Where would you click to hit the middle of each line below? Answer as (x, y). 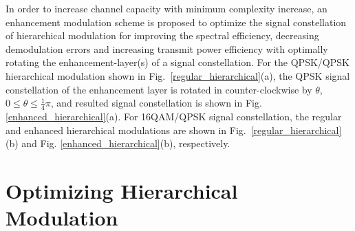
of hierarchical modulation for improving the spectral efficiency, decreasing (162, 35)
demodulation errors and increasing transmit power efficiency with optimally (167, 48)
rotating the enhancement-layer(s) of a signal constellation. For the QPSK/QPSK (177, 62)
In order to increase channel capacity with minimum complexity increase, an (166, 8)
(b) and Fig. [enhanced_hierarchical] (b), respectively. (118, 143)
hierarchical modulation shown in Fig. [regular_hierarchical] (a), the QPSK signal (178, 75)
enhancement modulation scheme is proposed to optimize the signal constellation (176, 22)
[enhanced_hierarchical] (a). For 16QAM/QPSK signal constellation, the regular (174, 116)
